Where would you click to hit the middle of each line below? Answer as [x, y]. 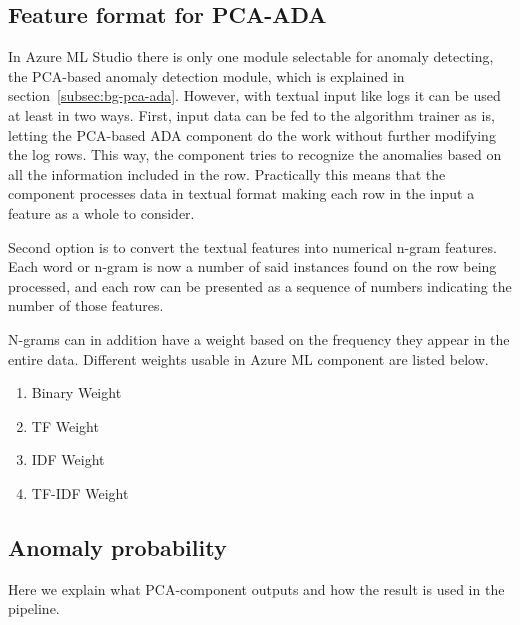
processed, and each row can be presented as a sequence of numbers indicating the [260, 285]
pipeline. [34, 608]
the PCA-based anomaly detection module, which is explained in [206, 75]
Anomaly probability [117, 546]
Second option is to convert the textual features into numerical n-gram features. [252, 246]
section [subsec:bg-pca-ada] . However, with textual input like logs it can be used [254, 95]
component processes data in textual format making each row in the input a [241, 193]
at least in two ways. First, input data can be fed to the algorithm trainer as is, [251, 114]
